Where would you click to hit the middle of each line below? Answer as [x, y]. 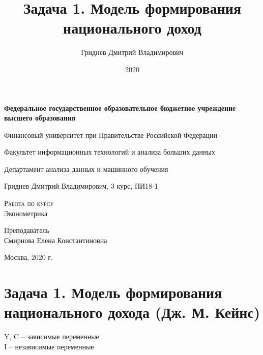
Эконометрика [26, 213]
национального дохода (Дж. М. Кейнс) [132, 312]
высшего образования [40, 118]
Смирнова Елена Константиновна [56, 240]
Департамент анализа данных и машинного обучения [86, 169]
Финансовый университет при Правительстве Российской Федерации [111, 135]
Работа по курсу [29, 203]
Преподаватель [27, 230]
